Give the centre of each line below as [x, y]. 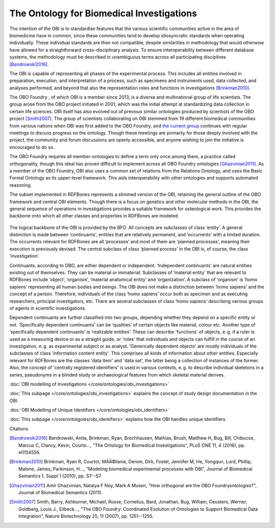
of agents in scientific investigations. [48, 308]
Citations [19, 429]
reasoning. [21, 185]
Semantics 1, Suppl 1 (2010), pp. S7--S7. [60, 476]
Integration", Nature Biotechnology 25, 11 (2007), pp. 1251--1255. [86, 516]
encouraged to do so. [32, 147]
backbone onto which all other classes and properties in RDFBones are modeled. [94, 216]
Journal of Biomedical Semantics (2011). [61, 492]
